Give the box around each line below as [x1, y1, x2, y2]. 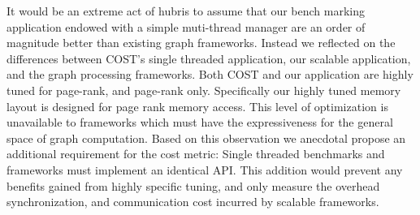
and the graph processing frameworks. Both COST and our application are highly [6, 66, 414, 83]
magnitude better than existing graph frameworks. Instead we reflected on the [6, 34, 396, 51]
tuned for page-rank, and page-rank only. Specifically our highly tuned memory [6, 81, 401, 98]
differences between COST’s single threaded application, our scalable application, [6, 49, 411, 67]
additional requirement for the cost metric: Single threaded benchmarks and [6, 145, 385, 162]
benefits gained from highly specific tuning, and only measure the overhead [6, 177, 380, 194]
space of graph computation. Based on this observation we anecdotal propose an [6, 129, 406, 146]
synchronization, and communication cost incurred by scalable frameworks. [6, 193, 379, 210]
